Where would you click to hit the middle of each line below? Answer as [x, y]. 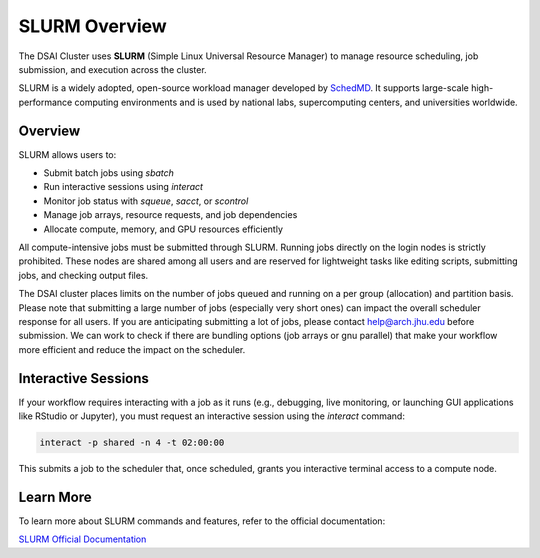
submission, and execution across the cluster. [112, 69]
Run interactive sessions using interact [123, 187]
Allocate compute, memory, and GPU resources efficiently [163, 229]
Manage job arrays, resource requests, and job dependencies [170, 215]
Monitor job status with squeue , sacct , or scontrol [146, 201]
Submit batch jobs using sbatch [109, 173]
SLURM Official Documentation [82, 539]
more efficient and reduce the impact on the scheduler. [132, 349]
